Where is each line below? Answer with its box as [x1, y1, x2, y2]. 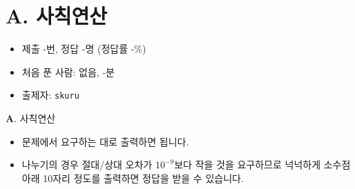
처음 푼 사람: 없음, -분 [21, 64, 115, 79]
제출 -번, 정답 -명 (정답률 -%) [21, 41, 146, 56]
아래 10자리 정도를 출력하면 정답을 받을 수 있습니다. [21, 170, 244, 185]
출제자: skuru [21, 88, 79, 102]
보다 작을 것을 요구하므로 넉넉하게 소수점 [174, 157, 351, 172]
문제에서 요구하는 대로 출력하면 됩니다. [21, 134, 189, 148]
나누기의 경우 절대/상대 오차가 [21, 157, 153, 172]
